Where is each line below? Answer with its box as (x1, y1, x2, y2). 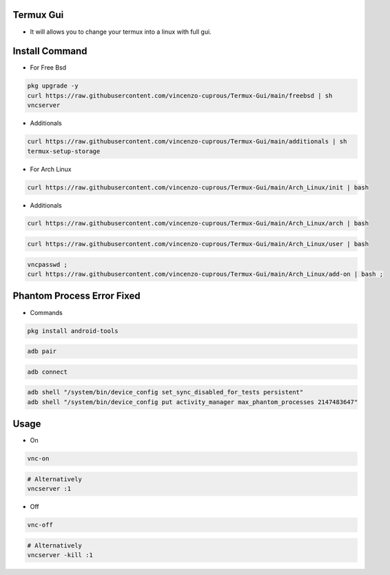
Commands (30, 308, 63, 316)
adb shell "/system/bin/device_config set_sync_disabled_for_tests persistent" (27, 388, 304, 396)
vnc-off (27, 521, 53, 529)
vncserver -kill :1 (27, 552, 93, 559)
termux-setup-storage (27, 147, 101, 155)
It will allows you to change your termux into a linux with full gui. (30, 28, 212, 36)
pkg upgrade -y (27, 82, 79, 90)
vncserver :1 (27, 485, 72, 493)
